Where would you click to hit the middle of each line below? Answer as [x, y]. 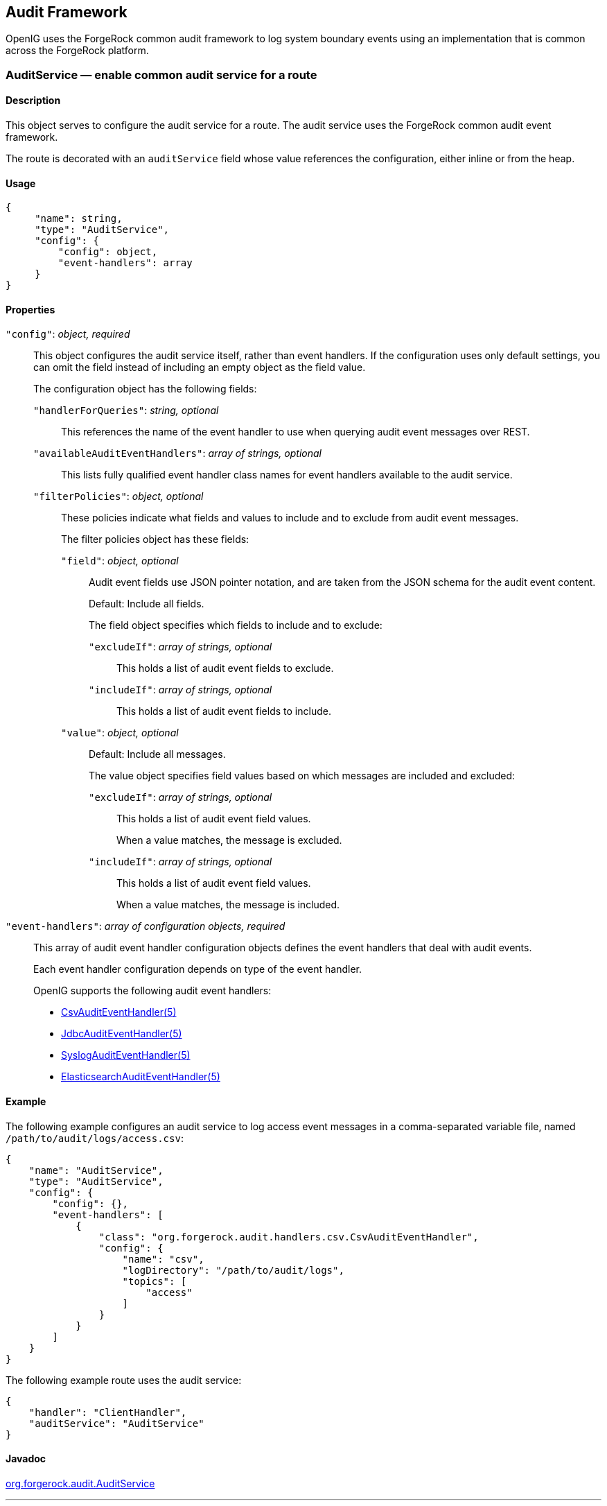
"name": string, [79, 219]
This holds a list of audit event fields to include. [224, 711]
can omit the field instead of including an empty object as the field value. [200, 367]
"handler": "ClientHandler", [108, 1412]
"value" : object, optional [120, 733]
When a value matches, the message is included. [228, 905]
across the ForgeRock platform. [77, 51]
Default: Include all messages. [157, 754]
